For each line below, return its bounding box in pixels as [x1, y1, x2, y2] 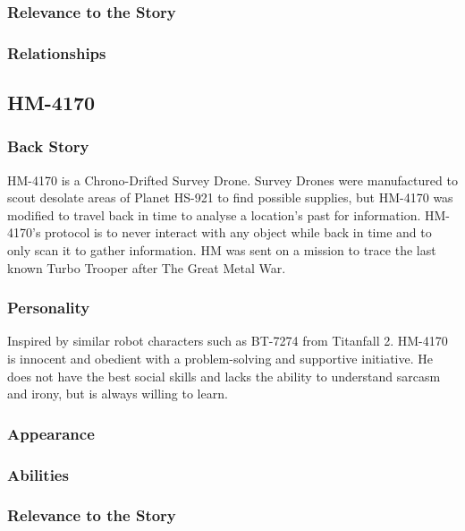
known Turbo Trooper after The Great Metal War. [7, 258, 286, 277]
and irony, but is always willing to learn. [7, 384, 228, 403]
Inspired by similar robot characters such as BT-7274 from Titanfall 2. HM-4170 [7, 331, 448, 350]
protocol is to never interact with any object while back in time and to [45, 223, 432, 242]
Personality [7, 296, 90, 319]
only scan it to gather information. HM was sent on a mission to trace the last [7, 241, 436, 260]
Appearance [7, 422, 95, 444]
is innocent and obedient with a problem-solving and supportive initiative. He [7, 349, 433, 368]
